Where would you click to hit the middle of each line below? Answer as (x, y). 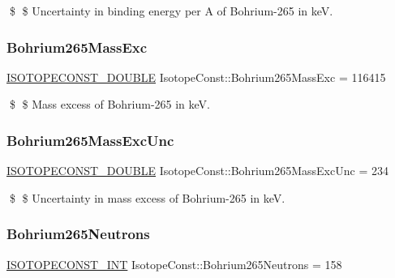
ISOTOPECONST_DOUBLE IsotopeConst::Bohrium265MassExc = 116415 (196, 77)
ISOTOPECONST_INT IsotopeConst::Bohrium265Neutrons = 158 (174, 264)
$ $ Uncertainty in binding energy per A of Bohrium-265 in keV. (171, 11)
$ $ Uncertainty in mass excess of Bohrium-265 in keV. (147, 197)
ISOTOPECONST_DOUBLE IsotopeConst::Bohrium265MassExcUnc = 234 (197, 171)
